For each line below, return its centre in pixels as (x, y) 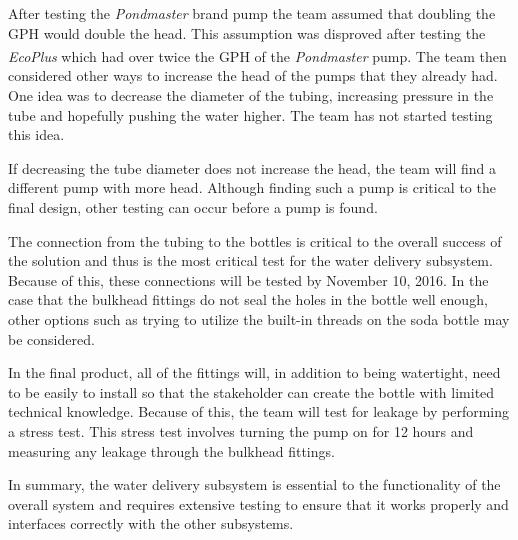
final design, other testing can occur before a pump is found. (193, 207)
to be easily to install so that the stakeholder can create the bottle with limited (251, 391)
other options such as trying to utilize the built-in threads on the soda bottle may (259, 318)
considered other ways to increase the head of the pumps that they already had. (253, 75)
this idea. (36, 134)
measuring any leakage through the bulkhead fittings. (171, 450)
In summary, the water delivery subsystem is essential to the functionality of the (254, 484)
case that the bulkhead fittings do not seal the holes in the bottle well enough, (248, 299)
